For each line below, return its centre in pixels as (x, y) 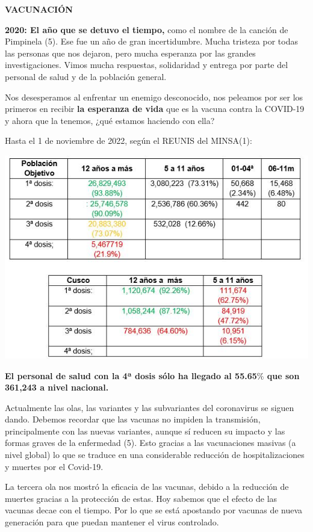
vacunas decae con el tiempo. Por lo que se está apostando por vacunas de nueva (154, 510)
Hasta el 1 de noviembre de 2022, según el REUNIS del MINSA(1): (129, 141)
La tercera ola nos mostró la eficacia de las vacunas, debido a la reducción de (147, 487)
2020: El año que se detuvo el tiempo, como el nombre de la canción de (147, 29)
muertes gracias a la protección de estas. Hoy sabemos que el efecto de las (141, 498)
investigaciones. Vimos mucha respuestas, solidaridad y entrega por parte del (147, 65)
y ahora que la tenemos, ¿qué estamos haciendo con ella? (110, 120)
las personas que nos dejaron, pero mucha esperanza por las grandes (130, 53)
